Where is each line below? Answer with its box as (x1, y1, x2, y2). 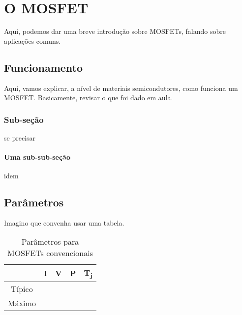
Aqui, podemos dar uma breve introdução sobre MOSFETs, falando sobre (4, 26, 226, 36)
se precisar (4, 132, 35, 143)
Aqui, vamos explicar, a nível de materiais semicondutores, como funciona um (4, 83, 238, 93)
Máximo (8, 297, 36, 309)
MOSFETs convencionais (7, 247, 93, 258)
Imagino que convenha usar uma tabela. (4, 218, 124, 228)
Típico (11, 283, 33, 294)
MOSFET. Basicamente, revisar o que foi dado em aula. (4, 92, 173, 103)
